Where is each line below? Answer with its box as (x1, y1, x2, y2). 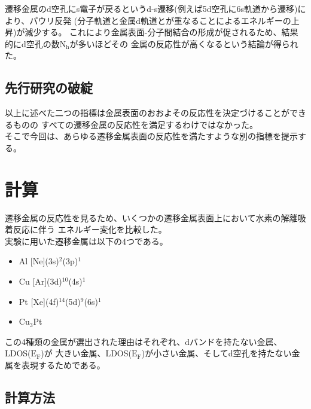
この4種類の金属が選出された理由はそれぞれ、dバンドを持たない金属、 (5, 335, 282, 347)
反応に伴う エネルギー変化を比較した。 (13, 223, 167, 236)
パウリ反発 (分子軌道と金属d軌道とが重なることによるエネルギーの (29, 14, 291, 26)
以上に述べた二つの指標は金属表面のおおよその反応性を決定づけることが (5, 106, 289, 119)
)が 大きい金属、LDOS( (41, 347, 132, 359)
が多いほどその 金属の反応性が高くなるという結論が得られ (69, 37, 298, 50)
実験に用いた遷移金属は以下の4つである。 (5, 234, 168, 247)
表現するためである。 (21, 359, 105, 371)
